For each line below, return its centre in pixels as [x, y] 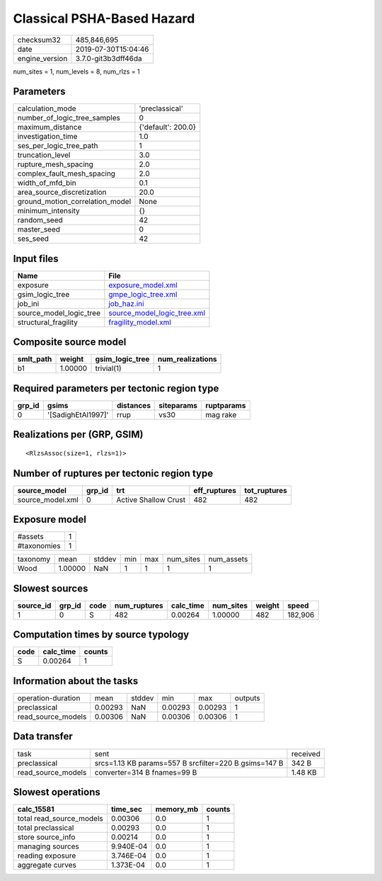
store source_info [46, 837]
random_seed [40, 220]
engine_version [42, 58]
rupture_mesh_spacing [55, 164]
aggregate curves [47, 865]
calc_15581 [36, 809]
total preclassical [46, 828]
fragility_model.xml [140, 322]
